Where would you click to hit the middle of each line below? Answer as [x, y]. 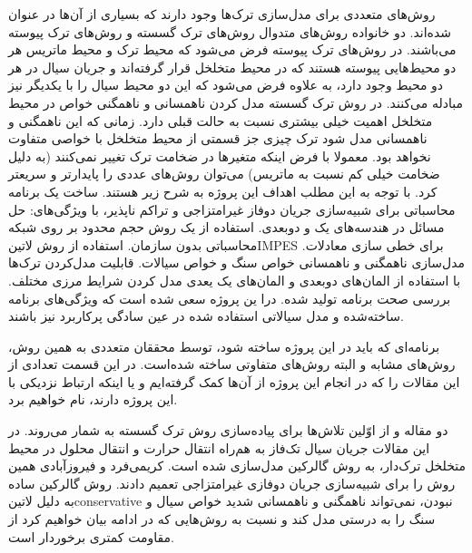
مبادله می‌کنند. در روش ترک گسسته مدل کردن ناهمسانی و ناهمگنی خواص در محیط [236, 102]
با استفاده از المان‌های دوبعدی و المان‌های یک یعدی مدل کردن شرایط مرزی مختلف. [235, 280]
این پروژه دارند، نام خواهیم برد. [93, 399]
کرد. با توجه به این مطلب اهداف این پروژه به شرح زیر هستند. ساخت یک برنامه [223, 191]
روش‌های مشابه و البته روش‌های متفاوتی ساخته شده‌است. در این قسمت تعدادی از [232, 364]
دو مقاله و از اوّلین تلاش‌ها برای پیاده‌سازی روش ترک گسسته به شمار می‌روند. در [228, 430]
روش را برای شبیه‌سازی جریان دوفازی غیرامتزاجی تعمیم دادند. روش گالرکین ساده [232, 483]
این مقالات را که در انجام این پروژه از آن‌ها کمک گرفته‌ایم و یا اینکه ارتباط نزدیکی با [234, 381]
